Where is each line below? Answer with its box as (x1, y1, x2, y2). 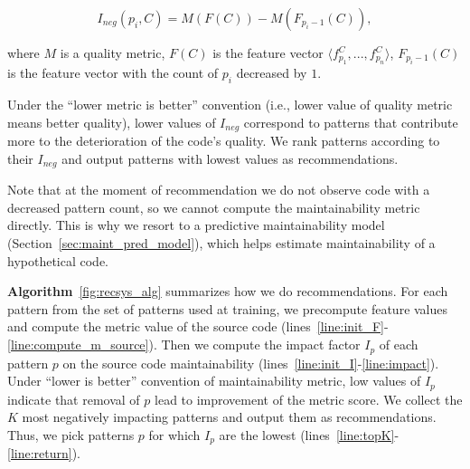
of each (379, 335, 418, 354)
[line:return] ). (7, 444, 81, 463)
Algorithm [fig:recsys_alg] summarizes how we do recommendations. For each (7, 282, 448, 301)
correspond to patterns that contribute (243, 112, 458, 131)
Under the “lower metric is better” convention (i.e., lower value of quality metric (7, 95, 453, 114)
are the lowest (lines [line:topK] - (219, 425, 399, 444)
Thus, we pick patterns (7, 425, 135, 444)
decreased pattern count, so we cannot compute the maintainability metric (7, 197, 420, 216)
